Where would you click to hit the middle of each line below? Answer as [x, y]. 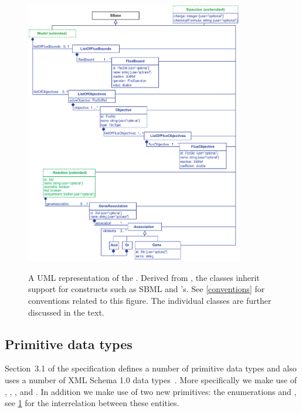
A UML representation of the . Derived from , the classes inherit [144, 277]
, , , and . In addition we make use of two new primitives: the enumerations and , [151, 391]
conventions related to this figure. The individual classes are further [150, 301]
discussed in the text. [66, 312]
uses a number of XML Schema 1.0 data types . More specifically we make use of [151, 380]
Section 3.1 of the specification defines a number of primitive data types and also [151, 368]
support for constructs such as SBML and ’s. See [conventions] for [147, 289]
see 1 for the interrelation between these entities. [92, 403]
